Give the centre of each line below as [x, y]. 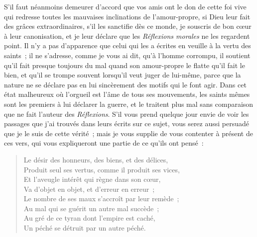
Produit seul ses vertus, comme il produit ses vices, [102, 169]
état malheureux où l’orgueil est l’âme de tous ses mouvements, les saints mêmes [127, 94]
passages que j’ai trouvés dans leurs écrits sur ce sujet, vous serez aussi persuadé [127, 123]
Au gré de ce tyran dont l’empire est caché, [89, 218]
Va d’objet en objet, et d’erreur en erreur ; [89, 189]
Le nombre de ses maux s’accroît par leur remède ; [101, 198]
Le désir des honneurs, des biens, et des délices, [96, 159]
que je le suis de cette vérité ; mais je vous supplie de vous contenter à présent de [128, 133]
